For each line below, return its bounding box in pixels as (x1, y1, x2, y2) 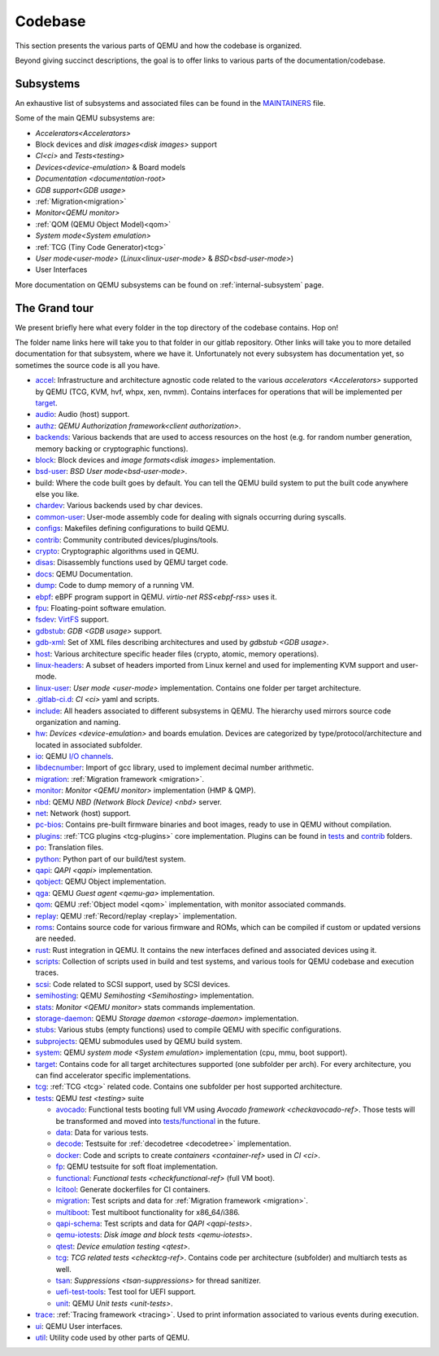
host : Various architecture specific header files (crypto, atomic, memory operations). (35, 648, 319, 659)
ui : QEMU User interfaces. (35, 1321, 124, 1331)
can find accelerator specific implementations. (35, 1071, 191, 1080)
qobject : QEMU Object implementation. (35, 876, 167, 887)
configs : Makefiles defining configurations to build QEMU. (35, 524, 229, 533)
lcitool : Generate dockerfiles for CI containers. (55, 1184, 211, 1194)
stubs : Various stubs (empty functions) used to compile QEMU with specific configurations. (35, 1025, 341, 1034)
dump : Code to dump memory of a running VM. (35, 581, 194, 590)
